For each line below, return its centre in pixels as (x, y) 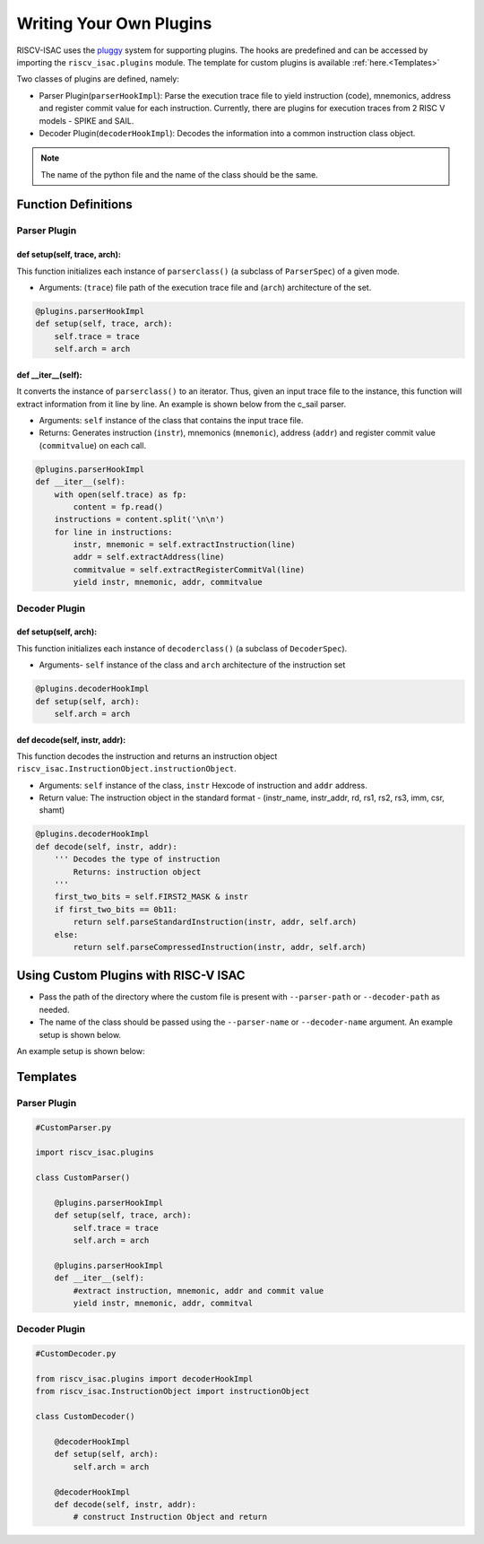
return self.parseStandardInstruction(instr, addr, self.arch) (215, 922)
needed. (54, 1009)
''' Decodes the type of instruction (137, 859)
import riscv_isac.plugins (95, 1152)
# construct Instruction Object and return (170, 1517)
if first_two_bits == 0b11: (116, 909)
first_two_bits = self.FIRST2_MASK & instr (151, 897)
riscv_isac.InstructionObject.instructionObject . (126, 769)
